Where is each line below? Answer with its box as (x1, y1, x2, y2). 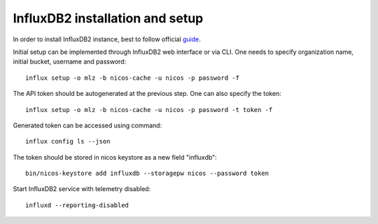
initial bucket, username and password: (13, 57, 127, 66)
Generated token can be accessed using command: (13, 121, 162, 129)
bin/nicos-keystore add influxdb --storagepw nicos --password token (25, 169, 269, 178)
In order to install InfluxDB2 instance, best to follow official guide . (13, 35, 201, 43)
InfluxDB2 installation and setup (13, 10, 204, 26)
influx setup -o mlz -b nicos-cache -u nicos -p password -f (25, 73, 239, 82)
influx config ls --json (25, 137, 111, 146)
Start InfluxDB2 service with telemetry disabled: (13, 185, 151, 193)
